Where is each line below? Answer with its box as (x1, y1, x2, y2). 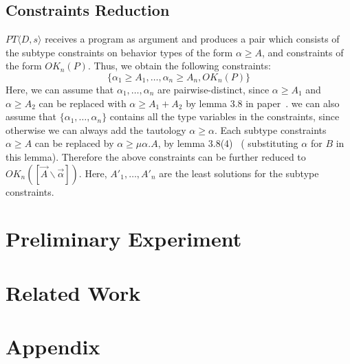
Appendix (6, 332, 100, 361)
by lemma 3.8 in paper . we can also (186, 95, 340, 110)
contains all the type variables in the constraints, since (109, 109, 340, 124)
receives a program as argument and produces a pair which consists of (45, 32, 340, 46)
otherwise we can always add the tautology (6, 122, 186, 137)
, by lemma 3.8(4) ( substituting (157, 136, 298, 150)
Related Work (6, 278, 141, 306)
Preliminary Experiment (6, 225, 242, 253)
